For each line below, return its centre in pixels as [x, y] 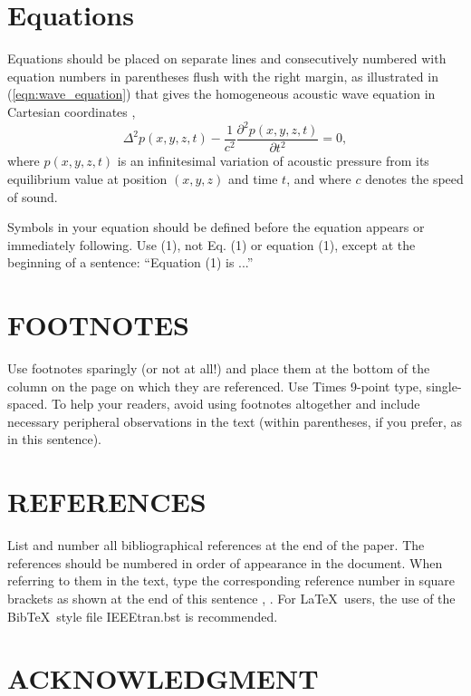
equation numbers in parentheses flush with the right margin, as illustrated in [223, 76]
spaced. [28, 404]
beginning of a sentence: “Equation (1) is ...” [130, 262]
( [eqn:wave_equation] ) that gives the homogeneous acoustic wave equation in [221, 94]
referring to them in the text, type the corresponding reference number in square [231, 580]
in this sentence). [54, 439]
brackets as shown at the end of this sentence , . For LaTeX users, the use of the [231, 598]
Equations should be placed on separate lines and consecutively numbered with [227, 58]
